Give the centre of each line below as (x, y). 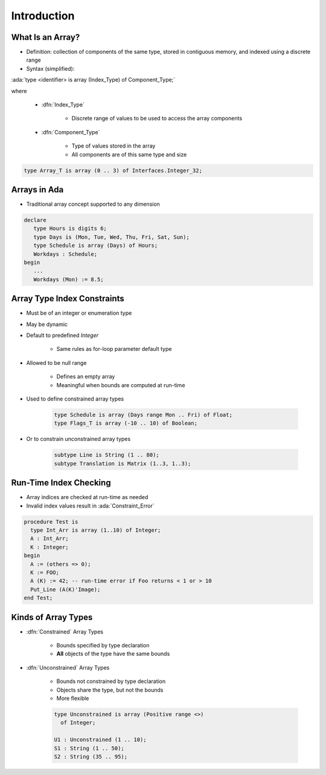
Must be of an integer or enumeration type (79, 313)
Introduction (43, 16)
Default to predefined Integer (62, 335)
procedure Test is (51, 522)
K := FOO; (45, 572)
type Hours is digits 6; (70, 229)
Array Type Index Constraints (68, 299)
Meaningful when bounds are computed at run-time (121, 385)
